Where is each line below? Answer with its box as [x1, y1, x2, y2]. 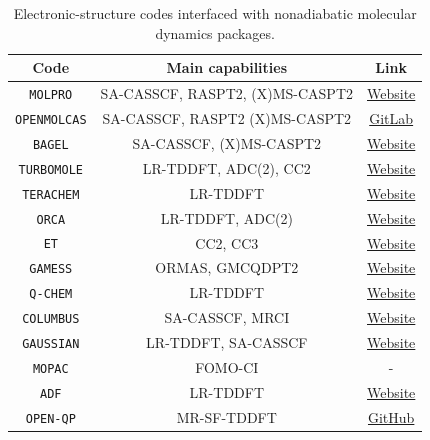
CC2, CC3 [195, 232, 259, 253]
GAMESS [29, 262, 73, 277]
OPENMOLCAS [15, 112, 87, 127]
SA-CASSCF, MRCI [164, 307, 290, 328]
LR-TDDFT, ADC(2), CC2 [142, 157, 311, 178]
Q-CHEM [29, 287, 73, 302]
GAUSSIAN [22, 337, 80, 352]
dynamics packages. [155, 22, 275, 43]
